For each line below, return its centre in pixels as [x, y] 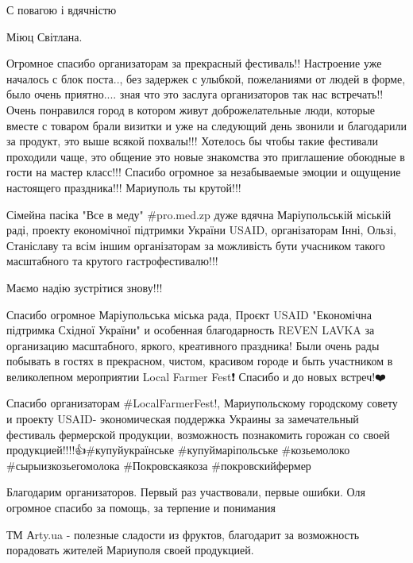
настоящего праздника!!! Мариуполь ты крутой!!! [124, 187]
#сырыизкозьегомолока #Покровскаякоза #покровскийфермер [159, 465]
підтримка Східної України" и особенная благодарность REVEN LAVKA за [191, 330]
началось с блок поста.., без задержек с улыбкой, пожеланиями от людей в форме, [206, 78]
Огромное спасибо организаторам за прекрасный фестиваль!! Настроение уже [194, 63]
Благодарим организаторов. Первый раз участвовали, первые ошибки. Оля [186, 492]
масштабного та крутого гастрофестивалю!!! [112, 261]
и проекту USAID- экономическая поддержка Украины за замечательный [183, 419]
